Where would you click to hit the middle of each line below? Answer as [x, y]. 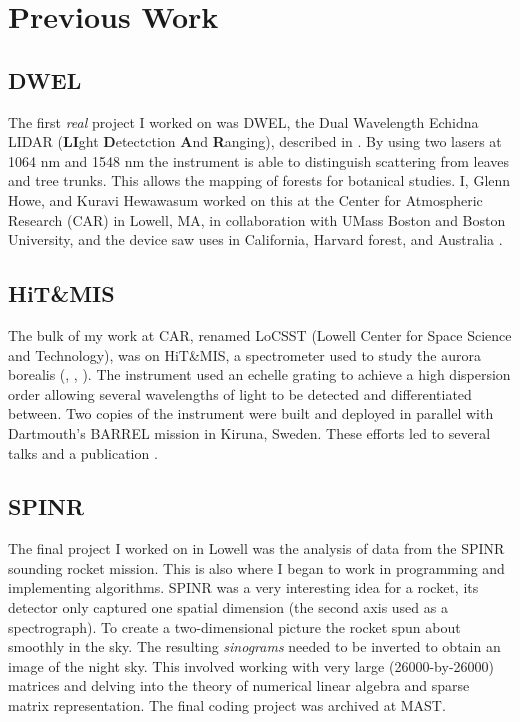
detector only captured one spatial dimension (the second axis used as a [228, 607]
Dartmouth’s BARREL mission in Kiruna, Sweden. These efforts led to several [249, 432]
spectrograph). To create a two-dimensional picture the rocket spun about [234, 626]
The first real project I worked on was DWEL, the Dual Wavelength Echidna [243, 121]
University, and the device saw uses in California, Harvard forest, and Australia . [255, 239]
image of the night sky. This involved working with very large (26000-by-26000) [251, 665]
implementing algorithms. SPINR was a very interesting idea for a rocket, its [243, 587]
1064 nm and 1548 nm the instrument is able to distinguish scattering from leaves [259, 160]
